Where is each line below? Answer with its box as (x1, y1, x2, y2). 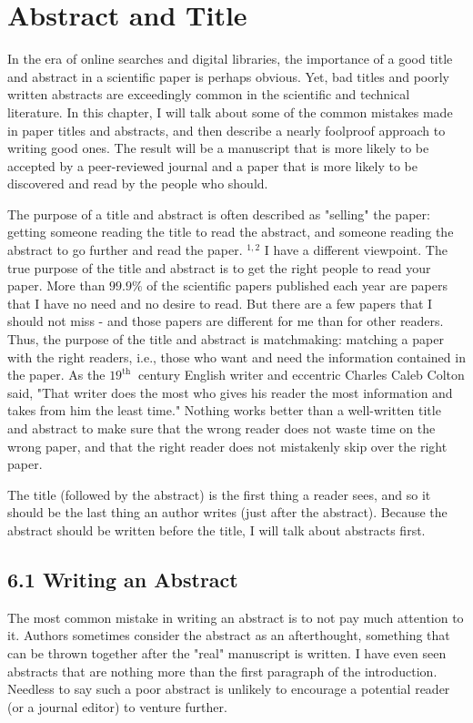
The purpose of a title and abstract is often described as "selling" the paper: (7, 204, 430, 223)
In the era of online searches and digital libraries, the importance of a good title (7, 49, 453, 68)
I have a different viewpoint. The (264, 240, 448, 260)
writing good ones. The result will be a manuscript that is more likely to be (7, 138, 429, 158)
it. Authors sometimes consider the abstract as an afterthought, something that (7, 626, 450, 645)
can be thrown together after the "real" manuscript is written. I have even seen (7, 643, 447, 662)
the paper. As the (7, 365, 106, 384)
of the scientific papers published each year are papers (146, 276, 448, 295)
